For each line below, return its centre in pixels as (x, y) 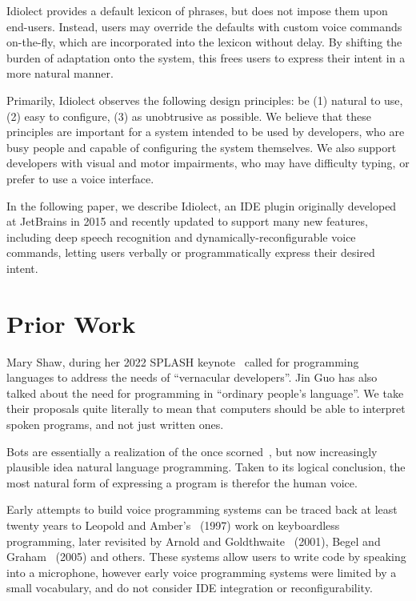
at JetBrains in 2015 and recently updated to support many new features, (187, 221)
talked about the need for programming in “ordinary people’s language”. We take (205, 393)
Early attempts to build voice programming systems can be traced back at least (202, 509)
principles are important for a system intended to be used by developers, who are (206, 132)
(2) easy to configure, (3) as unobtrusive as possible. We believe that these (189, 116)
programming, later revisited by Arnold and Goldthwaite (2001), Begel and (194, 541)
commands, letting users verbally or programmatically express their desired (191, 252)
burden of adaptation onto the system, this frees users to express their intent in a (206, 57)
